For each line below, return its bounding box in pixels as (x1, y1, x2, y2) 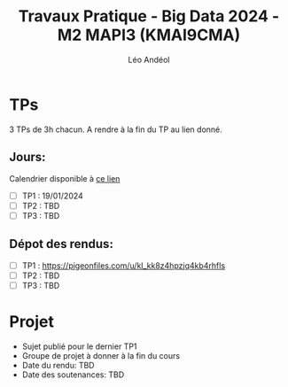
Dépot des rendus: (9, 236, 113, 252)
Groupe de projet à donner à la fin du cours (21, 350, 180, 360)
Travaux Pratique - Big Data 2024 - (18, 6, 280, 27)
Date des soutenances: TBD (21, 369, 125, 380)
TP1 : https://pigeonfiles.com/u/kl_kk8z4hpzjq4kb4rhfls (21, 259, 226, 271)
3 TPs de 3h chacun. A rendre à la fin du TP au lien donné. (9, 124, 223, 135)
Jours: (9, 150, 46, 165)
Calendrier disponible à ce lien (9, 173, 121, 183)
